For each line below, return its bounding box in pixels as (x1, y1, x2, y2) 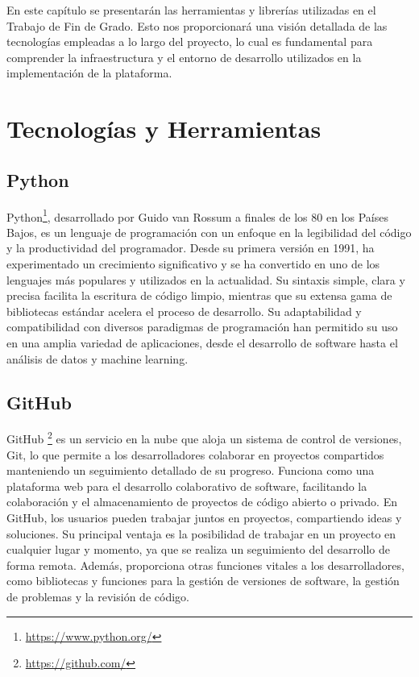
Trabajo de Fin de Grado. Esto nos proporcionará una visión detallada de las (6, 17, 388, 34)
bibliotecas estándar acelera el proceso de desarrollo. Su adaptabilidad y (6, 302, 362, 319)
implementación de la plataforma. (6, 64, 172, 81)
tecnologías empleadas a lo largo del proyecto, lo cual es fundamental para (6, 33, 373, 50)
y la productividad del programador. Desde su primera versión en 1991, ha (6, 239, 375, 256)
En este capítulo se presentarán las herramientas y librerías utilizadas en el (6, 2, 376, 18)
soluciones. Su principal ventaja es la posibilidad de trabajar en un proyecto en (6, 525, 396, 542)
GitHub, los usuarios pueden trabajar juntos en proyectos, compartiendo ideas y (6, 509, 402, 525)
